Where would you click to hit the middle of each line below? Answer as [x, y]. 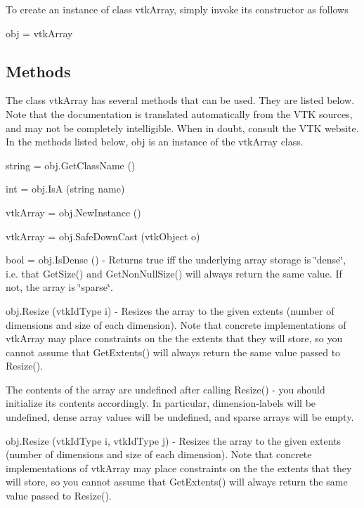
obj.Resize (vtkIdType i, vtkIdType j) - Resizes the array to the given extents [174, 440]
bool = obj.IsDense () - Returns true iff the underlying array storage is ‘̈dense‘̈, [176, 260]
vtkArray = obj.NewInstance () [73, 212]
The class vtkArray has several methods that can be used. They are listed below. [180, 100]
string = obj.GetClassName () [71, 165]
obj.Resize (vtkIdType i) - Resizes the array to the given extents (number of [170, 310]
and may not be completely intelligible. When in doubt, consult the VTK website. [182, 128]
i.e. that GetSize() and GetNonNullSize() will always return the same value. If [174, 273]
